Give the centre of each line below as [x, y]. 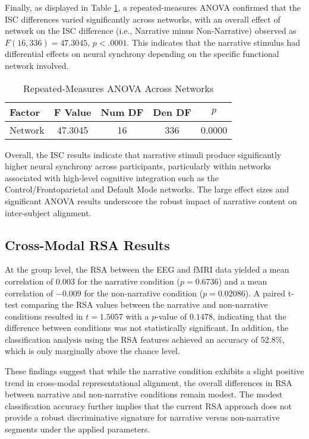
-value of [171, 316]
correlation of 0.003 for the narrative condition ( [93, 281]
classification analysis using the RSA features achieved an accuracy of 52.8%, [145, 339]
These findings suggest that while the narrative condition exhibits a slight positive [154, 371]
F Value [72, 112]
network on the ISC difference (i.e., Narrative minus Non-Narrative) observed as [151, 31]
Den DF [172, 112]
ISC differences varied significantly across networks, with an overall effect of [143, 19]
